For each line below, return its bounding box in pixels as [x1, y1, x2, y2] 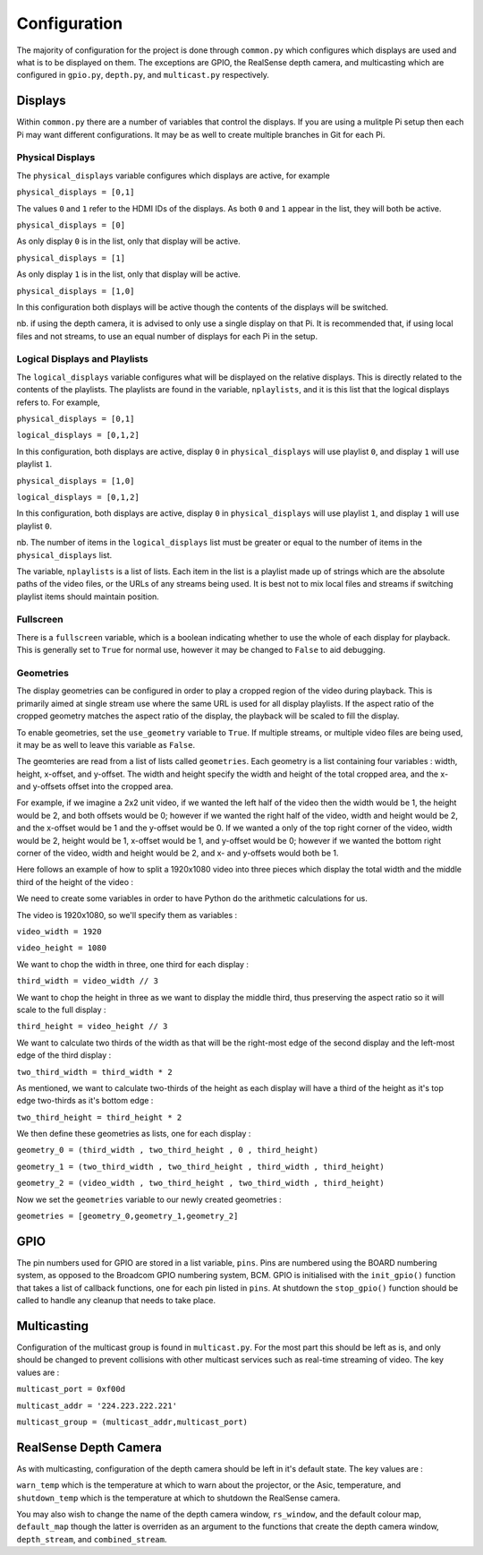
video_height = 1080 [16, 943, 107, 953]
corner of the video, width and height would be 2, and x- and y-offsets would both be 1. [16, 847, 339, 859]
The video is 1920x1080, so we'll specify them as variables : [16, 909, 237, 920]
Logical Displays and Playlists [16, 353, 148, 365]
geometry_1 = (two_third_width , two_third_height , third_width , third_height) [16, 1161, 385, 1172]
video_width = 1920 [16, 926, 102, 936]
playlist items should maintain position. [16, 591, 160, 602]
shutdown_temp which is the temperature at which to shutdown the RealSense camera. [16, 1492, 341, 1503]
